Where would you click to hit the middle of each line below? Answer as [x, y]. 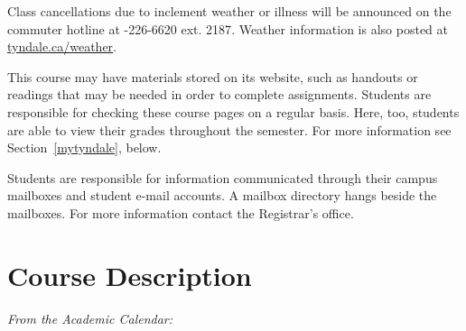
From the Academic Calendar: [90, 318]
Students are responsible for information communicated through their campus [223, 177]
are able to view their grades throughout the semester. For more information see [229, 129]
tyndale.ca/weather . [62, 46]
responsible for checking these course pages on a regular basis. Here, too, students [233, 111]
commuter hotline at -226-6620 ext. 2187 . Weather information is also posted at [228, 28]
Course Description [130, 275]
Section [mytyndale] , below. [84, 147]
